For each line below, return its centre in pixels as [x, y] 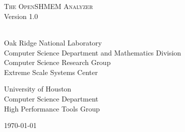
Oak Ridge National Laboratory [53, 42]
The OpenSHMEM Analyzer [48, 6]
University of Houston [38, 89]
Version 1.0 [21, 16]
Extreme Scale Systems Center [51, 72]
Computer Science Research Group [57, 62]
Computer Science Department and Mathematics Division [93, 52]
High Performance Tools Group [52, 108]
